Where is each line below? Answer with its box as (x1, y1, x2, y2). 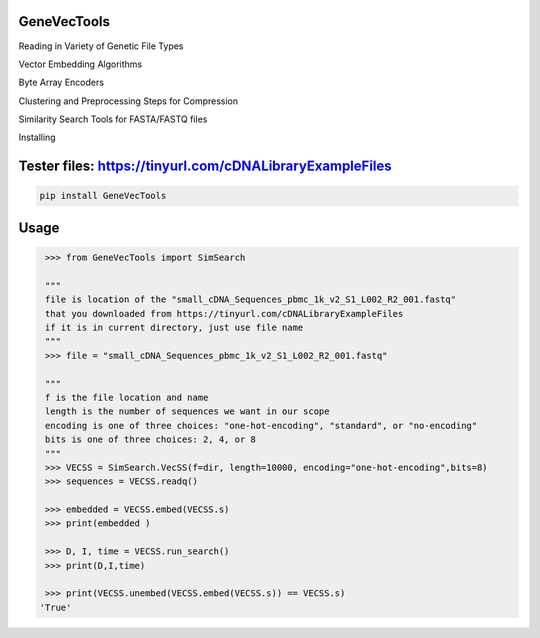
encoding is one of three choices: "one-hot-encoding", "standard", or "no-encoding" (45, 420, 478, 431)
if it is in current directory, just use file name (45, 322, 304, 334)
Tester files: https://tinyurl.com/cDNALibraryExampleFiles (18, 158, 392, 175)
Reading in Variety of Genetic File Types (18, 40, 184, 52)
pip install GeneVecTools (39, 190, 167, 202)
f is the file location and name (45, 391, 209, 403)
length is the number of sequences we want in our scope (45, 406, 330, 417)
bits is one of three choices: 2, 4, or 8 (45, 434, 257, 445)
